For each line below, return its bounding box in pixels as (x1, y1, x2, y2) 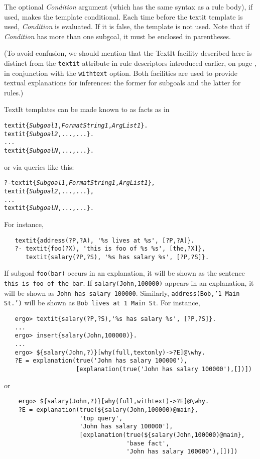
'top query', (79, 414, 123, 422)
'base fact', (126, 439, 170, 447)
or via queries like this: (4, 161, 74, 172)
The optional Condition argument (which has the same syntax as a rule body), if (4, 2, 253, 12)
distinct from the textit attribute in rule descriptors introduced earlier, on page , (4, 57, 256, 68)
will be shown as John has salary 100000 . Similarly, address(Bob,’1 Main (4, 287, 240, 298)
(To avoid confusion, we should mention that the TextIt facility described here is (4, 48, 252, 58)
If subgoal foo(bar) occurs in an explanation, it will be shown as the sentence (4, 268, 245, 278)
